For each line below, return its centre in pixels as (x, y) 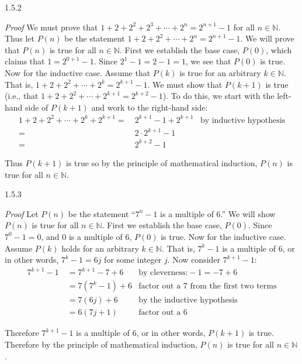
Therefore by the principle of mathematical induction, (101, 344)
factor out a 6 (163, 313)
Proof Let (22, 213)
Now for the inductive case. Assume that (78, 72)
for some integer (133, 260)
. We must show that (185, 84)
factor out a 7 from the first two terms (208, 286)
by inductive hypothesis (243, 120)
